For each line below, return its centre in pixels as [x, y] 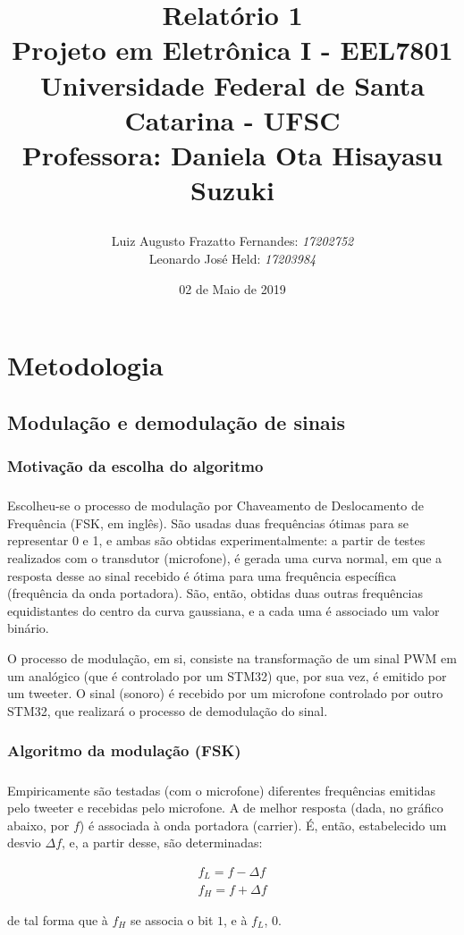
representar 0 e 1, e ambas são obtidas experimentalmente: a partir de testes [216, 540]
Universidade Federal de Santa [232, 84]
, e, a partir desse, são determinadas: [162, 842]
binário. [28, 628]
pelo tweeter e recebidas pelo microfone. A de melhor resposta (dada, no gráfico [225, 808]
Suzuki [232, 190]
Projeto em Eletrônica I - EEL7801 [232, 50]
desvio [24, 842]
